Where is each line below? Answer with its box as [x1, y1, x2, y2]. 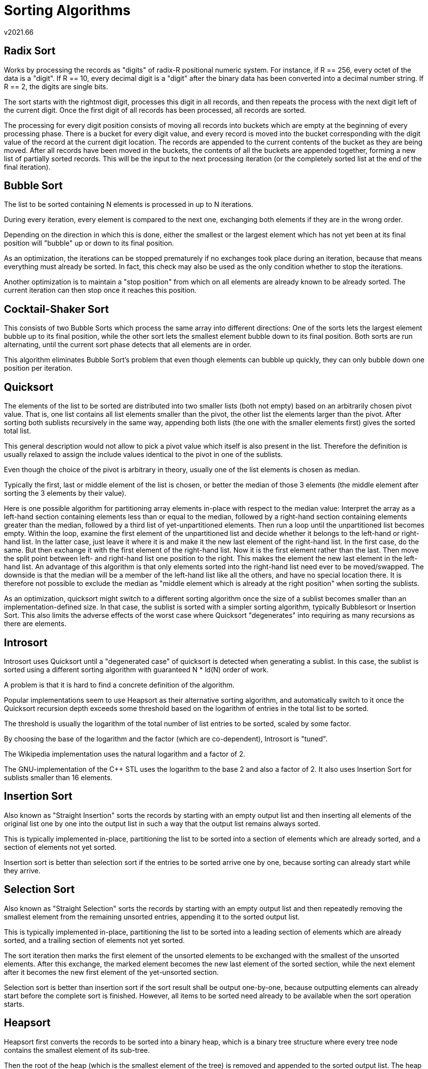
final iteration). [4, 162, 50, 171]
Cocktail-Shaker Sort [4, 303, 109, 315]
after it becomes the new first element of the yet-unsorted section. [4, 967, 219, 976]
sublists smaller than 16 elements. [4, 773, 113, 782]
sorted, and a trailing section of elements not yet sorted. [4, 936, 185, 944]
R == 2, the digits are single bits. [4, 82, 108, 91]
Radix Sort [4, 45, 56, 57]
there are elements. [4, 619, 67, 628]
